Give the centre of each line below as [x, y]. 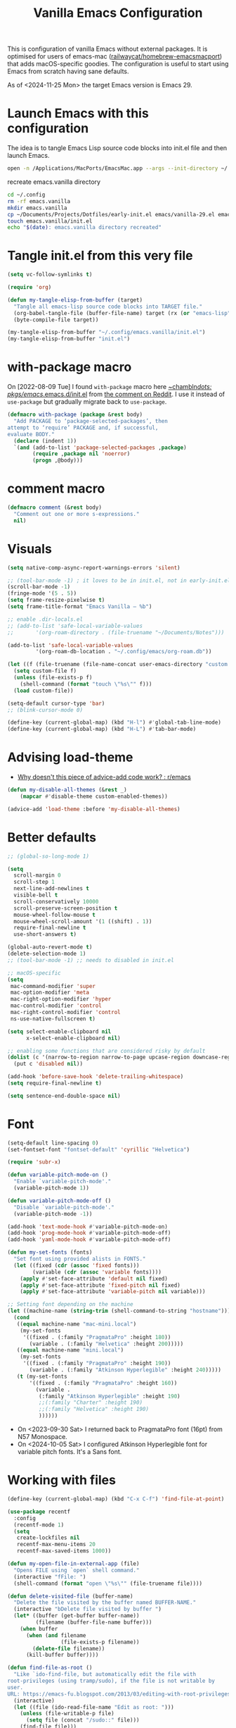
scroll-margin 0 [37, 875]
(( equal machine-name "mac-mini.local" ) [77, 1324]
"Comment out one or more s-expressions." [77, 514]
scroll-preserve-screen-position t [66, 908]
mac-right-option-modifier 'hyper [61, 999]
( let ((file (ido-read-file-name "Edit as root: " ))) [94, 1707]
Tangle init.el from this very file [100, 256]
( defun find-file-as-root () [50, 1668]
